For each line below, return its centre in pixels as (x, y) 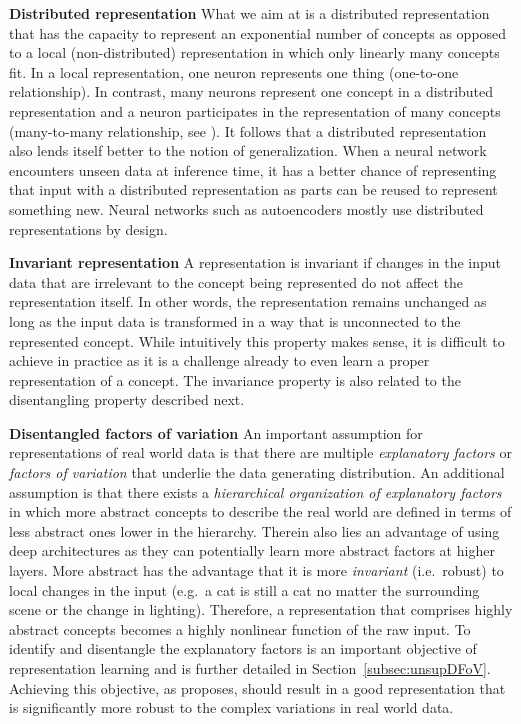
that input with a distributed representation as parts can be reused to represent (253, 189)
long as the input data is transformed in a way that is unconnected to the (235, 320)
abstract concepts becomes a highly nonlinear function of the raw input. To (240, 628)
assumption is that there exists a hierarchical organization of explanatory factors (255, 491)
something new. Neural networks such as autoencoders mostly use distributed (246, 208)
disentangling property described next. (127, 399)
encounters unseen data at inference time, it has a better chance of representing (253, 169)
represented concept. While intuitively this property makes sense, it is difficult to (257, 340)
